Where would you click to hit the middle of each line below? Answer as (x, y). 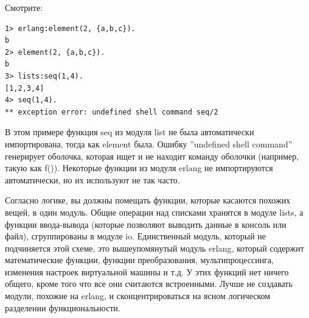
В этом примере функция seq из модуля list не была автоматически (130, 132)
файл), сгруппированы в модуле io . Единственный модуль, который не (136, 236)
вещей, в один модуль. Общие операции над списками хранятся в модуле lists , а (154, 212)
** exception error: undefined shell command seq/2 (112, 112)
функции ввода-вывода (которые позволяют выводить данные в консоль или (146, 224)
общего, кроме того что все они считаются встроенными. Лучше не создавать (149, 284)
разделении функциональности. (63, 307)
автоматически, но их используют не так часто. (92, 179)
